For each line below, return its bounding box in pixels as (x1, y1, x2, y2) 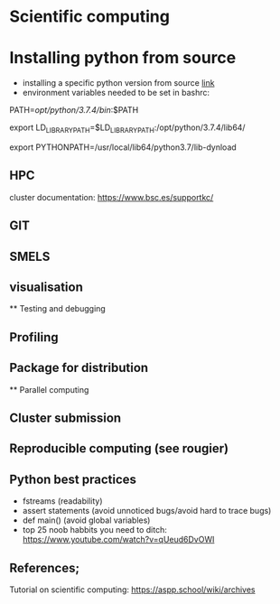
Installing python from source (9, 48, 237, 69)
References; (9, 560, 79, 575)
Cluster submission (9, 410, 122, 425)
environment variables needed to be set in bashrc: (22, 88, 210, 98)
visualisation (9, 279, 83, 294)
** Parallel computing (9, 384, 89, 395)
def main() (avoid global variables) (22, 515, 151, 525)
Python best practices (9, 471, 137, 487)
